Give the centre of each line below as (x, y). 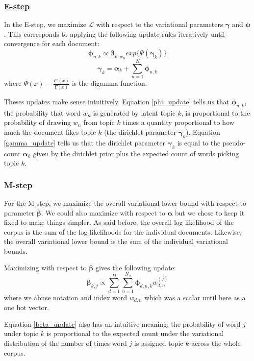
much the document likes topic (50, 132)
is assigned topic (159, 343)
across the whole (216, 343)
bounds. (16, 251)
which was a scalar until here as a (195, 297)
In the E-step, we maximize (45, 24)
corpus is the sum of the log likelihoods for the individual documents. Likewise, (123, 231)
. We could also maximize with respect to (103, 212)
